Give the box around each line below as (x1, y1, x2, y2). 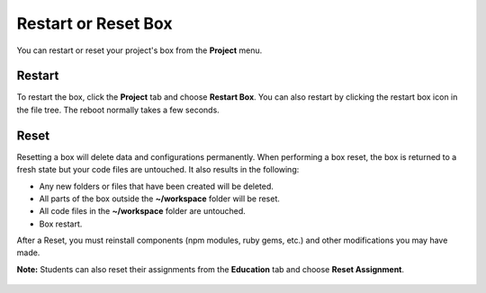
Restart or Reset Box (16, 13, 173, 33)
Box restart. (39, 218, 83, 229)
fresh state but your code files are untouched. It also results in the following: (16, 164, 300, 175)
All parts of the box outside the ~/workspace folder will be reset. (39, 193, 281, 204)
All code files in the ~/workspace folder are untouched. (39, 206, 247, 217)
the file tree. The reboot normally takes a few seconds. (16, 104, 220, 115)
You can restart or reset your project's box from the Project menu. (16, 45, 263, 56)
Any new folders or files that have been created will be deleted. (39, 181, 274, 191)
